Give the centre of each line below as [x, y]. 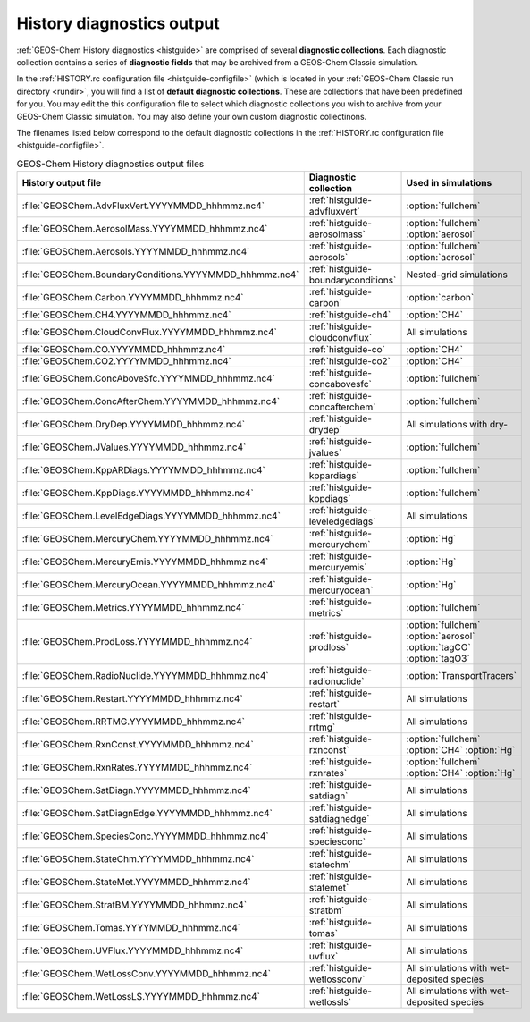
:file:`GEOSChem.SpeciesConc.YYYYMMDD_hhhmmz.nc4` [145, 836]
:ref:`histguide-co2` [349, 361]
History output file [62, 183]
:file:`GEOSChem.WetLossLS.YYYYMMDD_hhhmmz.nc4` [141, 997]
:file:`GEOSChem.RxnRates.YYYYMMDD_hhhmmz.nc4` [137, 767]
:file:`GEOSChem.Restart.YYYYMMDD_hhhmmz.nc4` [132, 699]
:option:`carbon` [440, 298]
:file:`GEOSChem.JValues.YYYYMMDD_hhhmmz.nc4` [134, 447]
